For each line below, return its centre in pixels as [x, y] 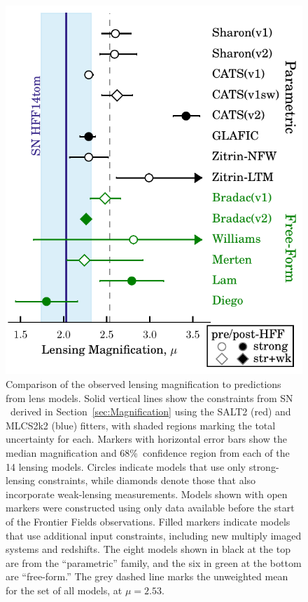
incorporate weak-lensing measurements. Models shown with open [147, 494]
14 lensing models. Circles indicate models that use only [126, 466]
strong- [264, 466]
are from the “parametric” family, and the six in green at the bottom [154, 562]
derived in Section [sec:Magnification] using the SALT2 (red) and [150, 412]
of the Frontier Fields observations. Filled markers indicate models [148, 521]
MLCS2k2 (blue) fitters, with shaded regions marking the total [141, 425]
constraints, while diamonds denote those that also [147, 480]
